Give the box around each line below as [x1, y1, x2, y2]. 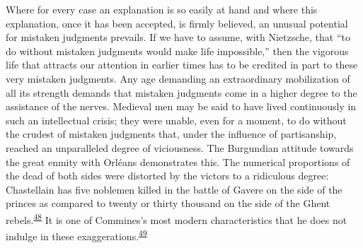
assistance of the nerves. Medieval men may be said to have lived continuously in [6, 99, 357, 114]
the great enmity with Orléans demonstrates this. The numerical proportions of [6, 154, 350, 169]
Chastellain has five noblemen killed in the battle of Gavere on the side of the [6, 182, 342, 196]
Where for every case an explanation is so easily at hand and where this [6, 2, 318, 16]
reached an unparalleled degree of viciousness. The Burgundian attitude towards [6, 140, 354, 155]
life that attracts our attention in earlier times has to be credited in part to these [6, 57, 358, 72]
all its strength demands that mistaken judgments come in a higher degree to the [6, 85, 357, 100]
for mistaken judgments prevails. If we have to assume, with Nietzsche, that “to [6, 30, 350, 45]
